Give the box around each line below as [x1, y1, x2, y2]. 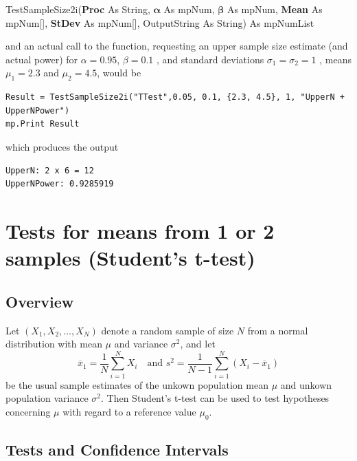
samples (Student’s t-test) [5, 244, 255, 272]
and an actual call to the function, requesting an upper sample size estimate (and [5, 39, 348, 53]
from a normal [247, 323, 308, 337]
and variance [114, 336, 168, 351]
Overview [5, 290, 74, 312]
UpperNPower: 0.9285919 [5, 179, 114, 189]
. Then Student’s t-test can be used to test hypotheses [100, 391, 330, 405]
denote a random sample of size [101, 323, 234, 337]
